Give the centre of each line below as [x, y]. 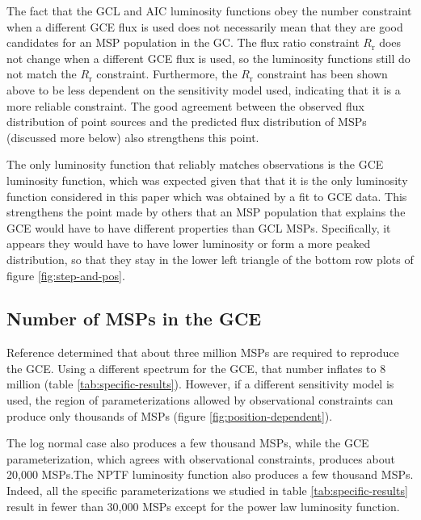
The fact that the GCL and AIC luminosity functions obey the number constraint [209, 10]
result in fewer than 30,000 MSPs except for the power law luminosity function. [203, 506]
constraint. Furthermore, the [167, 74]
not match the [42, 74]
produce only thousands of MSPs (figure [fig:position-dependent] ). [170, 415]
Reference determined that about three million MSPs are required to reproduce [203, 352]
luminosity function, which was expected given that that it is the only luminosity [207, 180]
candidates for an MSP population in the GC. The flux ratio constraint [183, 42]
